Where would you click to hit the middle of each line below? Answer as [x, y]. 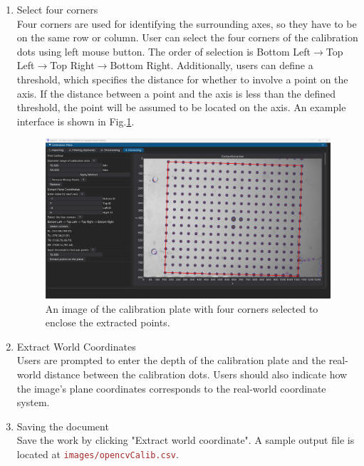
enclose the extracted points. [108, 322]
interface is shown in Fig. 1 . [76, 121]
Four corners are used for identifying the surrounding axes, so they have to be [187, 23]
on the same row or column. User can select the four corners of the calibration [187, 37]
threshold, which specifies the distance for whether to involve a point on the [182, 79]
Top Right [72, 65]
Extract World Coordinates [76, 346]
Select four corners [57, 9]
